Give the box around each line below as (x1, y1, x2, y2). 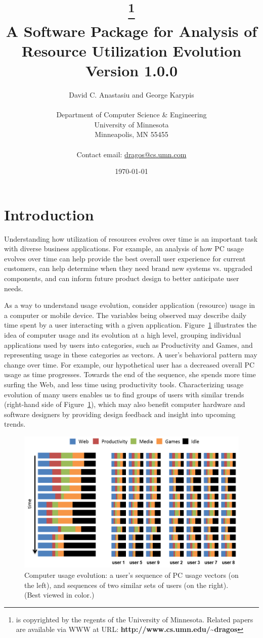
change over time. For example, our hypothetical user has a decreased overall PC (4, 359, 255, 370)
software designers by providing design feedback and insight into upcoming (4, 408, 236, 419)
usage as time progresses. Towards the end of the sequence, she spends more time (4, 369, 256, 380)
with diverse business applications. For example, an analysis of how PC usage (4, 243, 244, 254)
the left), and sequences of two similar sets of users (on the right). (24, 579, 229, 590)
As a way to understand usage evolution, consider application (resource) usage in (4, 300, 255, 310)
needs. (4, 283, 23, 293)
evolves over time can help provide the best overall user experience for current (4, 253, 246, 263)
